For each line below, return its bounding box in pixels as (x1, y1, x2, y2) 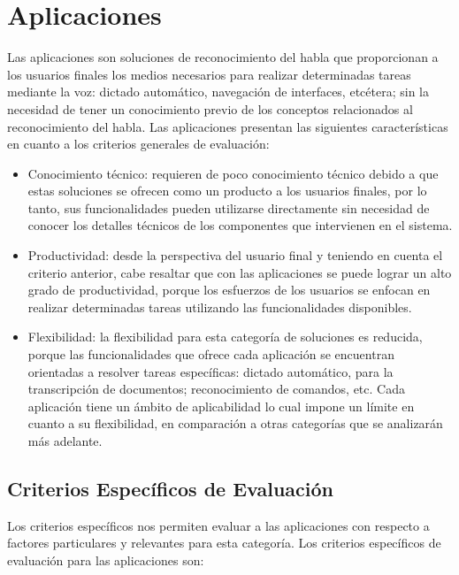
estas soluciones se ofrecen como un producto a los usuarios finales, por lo (27, 181, 427, 200)
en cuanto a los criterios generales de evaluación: (7, 134, 270, 153)
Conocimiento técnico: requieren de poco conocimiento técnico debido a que (27, 164, 439, 182)
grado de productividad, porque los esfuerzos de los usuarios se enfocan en (27, 280, 431, 299)
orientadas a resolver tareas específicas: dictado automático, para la (27, 362, 394, 380)
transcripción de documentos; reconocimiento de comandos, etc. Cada (27, 379, 405, 398)
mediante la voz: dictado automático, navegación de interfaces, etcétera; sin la (7, 82, 429, 101)
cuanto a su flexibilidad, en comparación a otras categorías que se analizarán (27, 414, 443, 433)
